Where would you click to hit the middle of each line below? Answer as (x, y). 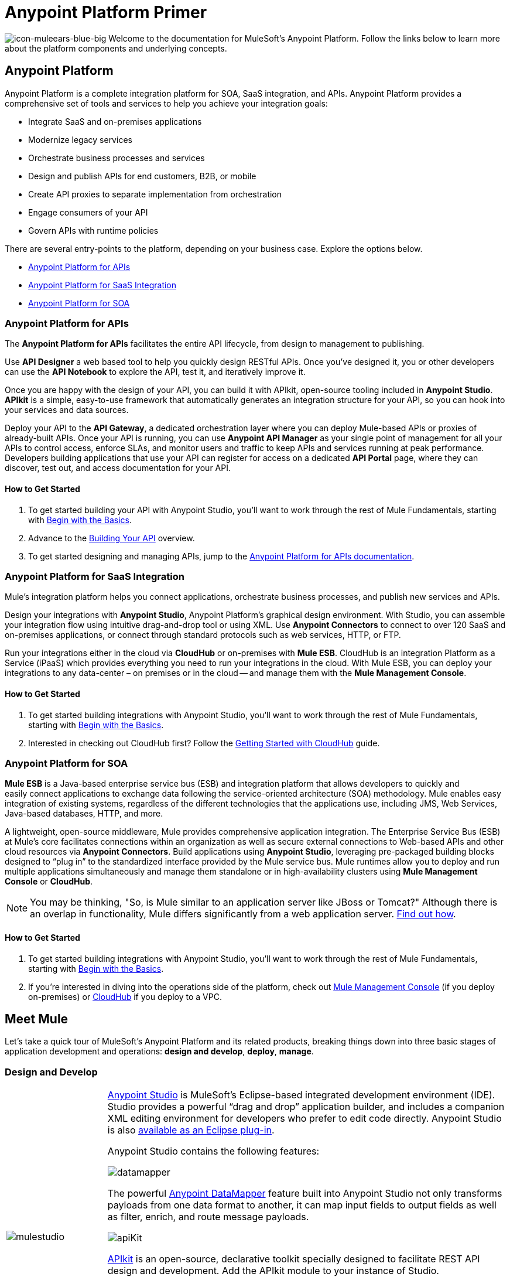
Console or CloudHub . (49, 882)
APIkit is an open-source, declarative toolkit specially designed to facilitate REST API (294, 1259)
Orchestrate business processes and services (117, 158)
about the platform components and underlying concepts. (116, 48)
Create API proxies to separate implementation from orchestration (155, 194)
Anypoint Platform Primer (106, 12)
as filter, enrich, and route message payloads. (208, 1217)
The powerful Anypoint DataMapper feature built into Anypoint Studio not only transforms (305, 1194)
